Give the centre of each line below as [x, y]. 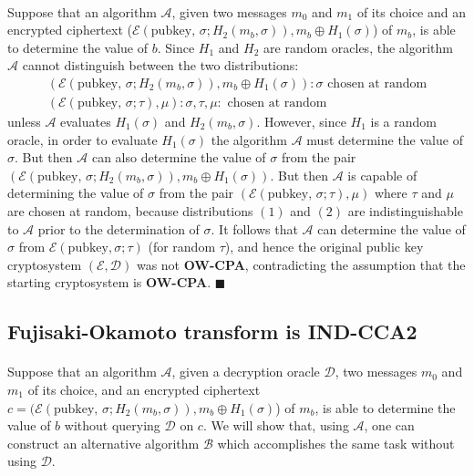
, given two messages [229, 11]
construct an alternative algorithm [103, 443]
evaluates [86, 122]
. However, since [301, 122]
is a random [403, 122]
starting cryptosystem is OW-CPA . [109, 282]
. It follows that [254, 228]
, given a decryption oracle [246, 372]
